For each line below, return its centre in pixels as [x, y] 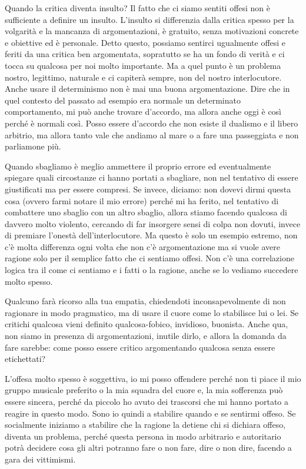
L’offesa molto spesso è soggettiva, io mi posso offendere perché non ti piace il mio [153, 378]
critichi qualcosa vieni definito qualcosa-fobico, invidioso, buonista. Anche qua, [147, 324]
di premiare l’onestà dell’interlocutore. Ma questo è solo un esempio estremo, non [151, 235]
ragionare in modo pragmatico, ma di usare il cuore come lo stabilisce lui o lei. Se [152, 312]
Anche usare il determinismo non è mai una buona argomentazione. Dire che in [147, 89]
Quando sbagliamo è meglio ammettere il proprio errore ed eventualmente [138, 166]
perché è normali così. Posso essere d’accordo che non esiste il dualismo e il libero [152, 123]
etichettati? [25, 359]
